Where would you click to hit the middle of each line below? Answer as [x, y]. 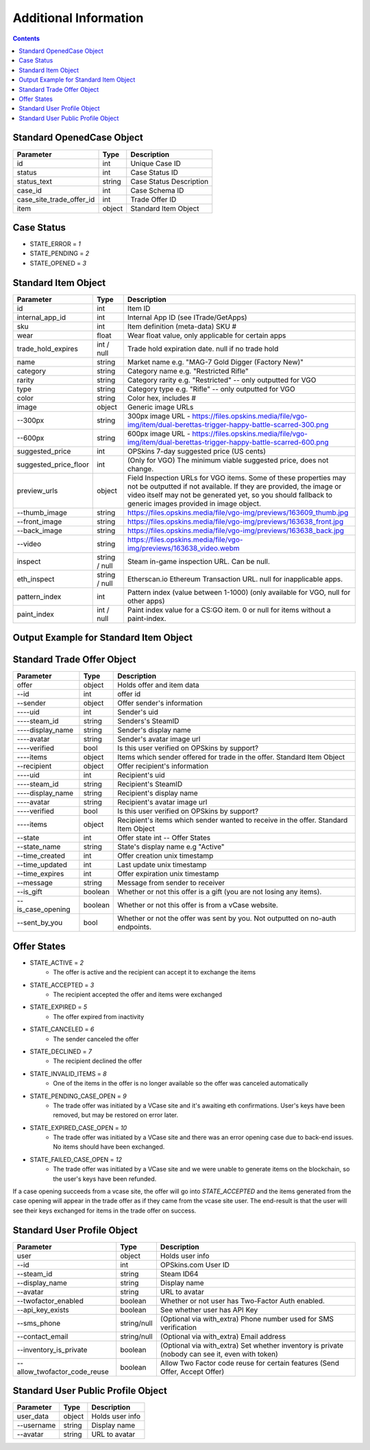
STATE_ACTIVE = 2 [57, 962]
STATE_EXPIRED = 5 [59, 1007]
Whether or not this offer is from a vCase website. [198, 905]
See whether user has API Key [209, 1309]
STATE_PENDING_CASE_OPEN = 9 [78, 1096]
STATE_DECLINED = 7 [61, 1051]
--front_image [39, 522]
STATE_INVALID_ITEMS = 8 [68, 1073]
